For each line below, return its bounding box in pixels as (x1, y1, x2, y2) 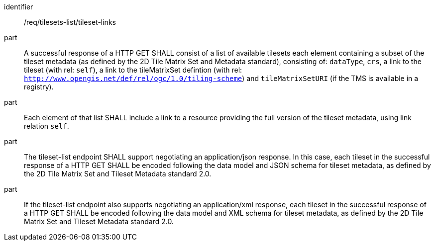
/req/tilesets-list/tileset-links (24, 18, 116, 26)
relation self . (24, 122, 69, 130)
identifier (4, 2, 33, 11)
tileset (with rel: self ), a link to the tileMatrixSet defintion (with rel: (24, 66, 242, 74)
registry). (24, 82, 54, 91)
